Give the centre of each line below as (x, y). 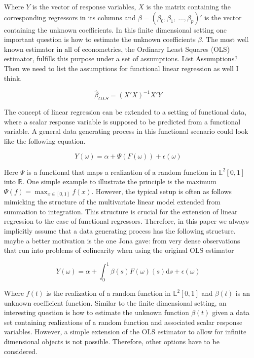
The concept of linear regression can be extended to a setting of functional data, (125, 112)
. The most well (225, 39)
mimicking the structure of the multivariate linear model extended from (112, 202)
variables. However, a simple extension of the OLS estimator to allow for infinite (125, 332)
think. (13, 78)
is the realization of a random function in (109, 293)
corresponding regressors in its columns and (70, 17)
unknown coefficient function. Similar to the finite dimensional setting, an (115, 302)
